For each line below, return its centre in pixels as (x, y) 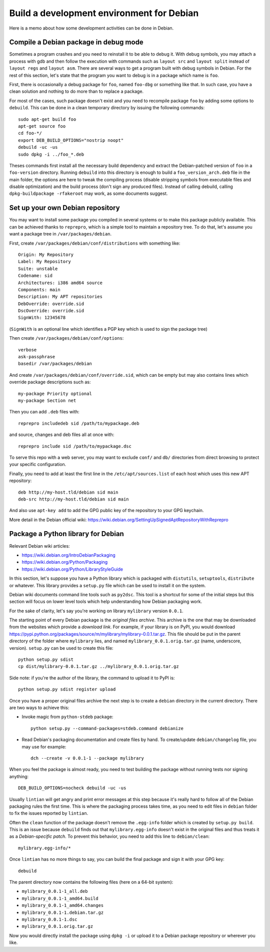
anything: (19, 776)
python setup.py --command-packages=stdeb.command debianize (107, 728)
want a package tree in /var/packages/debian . (60, 234)
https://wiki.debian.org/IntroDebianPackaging (68, 555)
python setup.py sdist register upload (67, 689)
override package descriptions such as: (50, 382)
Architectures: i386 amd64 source (60, 283)
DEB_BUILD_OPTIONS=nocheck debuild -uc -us (72, 788)
